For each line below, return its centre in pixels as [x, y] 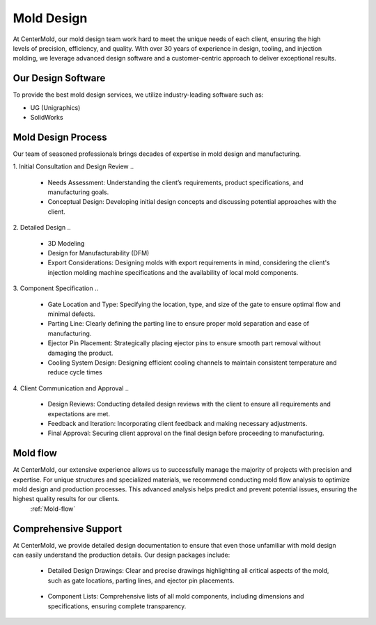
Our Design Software [59, 78]
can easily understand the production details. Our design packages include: [122, 555]
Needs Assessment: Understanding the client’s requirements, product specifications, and [175, 182]
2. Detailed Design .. [42, 228]
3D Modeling [66, 243]
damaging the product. [80, 353]
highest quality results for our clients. [66, 499]
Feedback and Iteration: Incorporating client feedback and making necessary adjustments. [178, 423]
